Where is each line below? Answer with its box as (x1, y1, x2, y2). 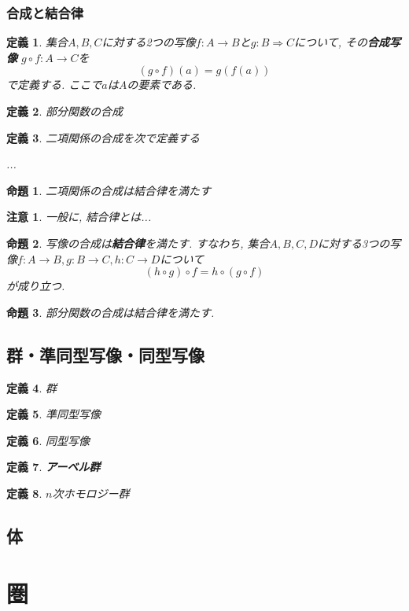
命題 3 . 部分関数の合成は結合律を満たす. (6, 304, 215, 320)
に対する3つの (318, 234, 390, 251)
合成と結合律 (6, 2, 84, 22)
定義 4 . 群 (6, 379, 57, 396)
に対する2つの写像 (101, 34, 196, 50)
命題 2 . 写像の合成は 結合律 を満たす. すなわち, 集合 (6, 234, 270, 251)
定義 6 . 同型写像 (6, 432, 90, 448)
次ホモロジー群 (52, 484, 130, 501)
